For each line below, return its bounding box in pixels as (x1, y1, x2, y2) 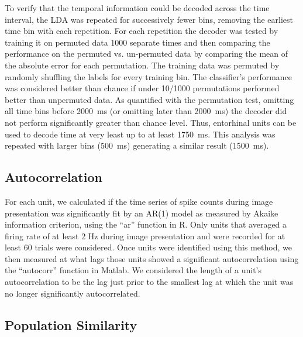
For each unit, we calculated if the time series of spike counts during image (5, 195, 273, 207)
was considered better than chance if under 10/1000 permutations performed (5, 82, 280, 94)
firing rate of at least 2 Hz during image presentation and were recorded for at (5, 229, 285, 242)
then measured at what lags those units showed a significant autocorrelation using (5, 252, 299, 264)
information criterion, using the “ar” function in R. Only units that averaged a (5, 218, 287, 231)
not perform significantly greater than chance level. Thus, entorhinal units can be (5, 116, 297, 128)
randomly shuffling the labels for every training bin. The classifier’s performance (5, 70, 292, 82)
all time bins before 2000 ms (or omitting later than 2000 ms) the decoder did (5, 105, 287, 117)
